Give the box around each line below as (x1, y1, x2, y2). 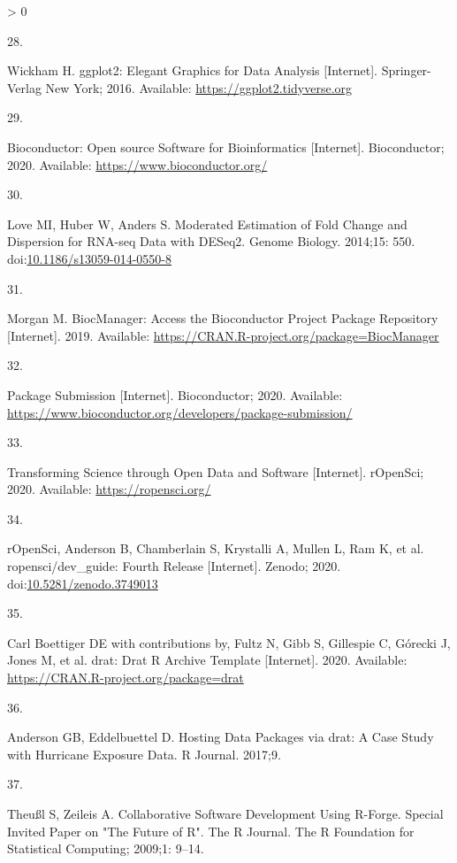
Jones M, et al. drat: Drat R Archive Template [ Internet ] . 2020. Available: (7, 651, 407, 669)
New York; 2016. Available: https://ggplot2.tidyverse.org (45, 78, 353, 96)
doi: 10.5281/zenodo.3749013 (7, 574, 158, 592)
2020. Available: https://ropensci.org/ (7, 480, 211, 498)
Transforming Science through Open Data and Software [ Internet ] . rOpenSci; (7, 462, 424, 481)
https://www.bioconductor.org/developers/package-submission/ (7, 403, 353, 421)
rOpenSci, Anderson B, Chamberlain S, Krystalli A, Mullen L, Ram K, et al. (7, 539, 424, 558)
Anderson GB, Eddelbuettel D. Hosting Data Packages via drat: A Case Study (7, 728, 434, 746)
